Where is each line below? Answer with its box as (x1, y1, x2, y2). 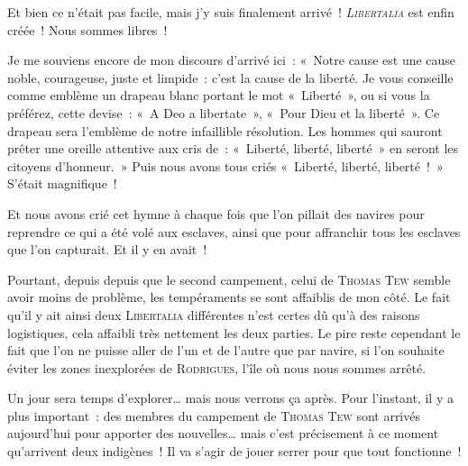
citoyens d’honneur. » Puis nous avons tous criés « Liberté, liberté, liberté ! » (7, 156, 444, 175)
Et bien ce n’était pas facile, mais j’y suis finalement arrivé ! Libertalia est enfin (7, 3, 454, 21)
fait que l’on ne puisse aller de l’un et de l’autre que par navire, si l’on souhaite (7, 341, 445, 360)
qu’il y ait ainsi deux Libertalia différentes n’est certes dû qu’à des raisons (7, 305, 420, 324)
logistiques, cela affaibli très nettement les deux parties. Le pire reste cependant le (7, 323, 461, 342)
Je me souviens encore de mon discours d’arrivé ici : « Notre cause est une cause (7, 50, 456, 69)
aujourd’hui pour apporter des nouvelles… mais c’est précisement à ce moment (7, 424, 439, 443)
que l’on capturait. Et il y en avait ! (7, 240, 207, 259)
